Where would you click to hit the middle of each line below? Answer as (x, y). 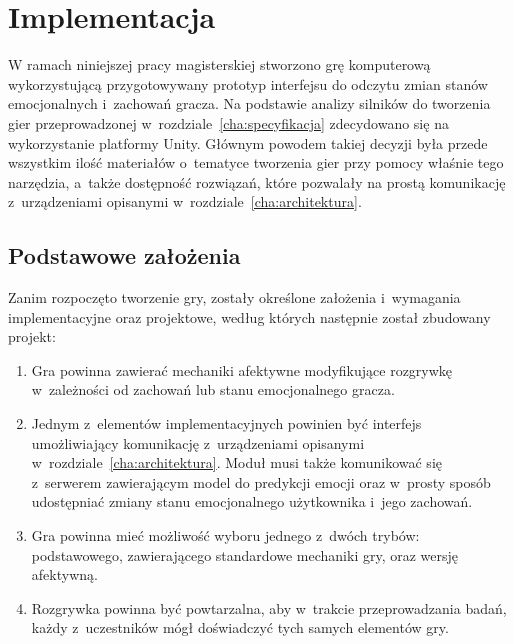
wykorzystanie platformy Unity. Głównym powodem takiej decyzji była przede (248, 142)
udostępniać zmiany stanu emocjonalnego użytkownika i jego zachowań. (252, 501)
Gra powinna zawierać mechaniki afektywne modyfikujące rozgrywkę (242, 369)
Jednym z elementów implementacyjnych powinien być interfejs (226, 423)
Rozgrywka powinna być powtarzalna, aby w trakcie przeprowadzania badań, (269, 607)
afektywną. (64, 574)
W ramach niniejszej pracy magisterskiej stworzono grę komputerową (219, 64)
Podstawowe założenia (124, 255)
